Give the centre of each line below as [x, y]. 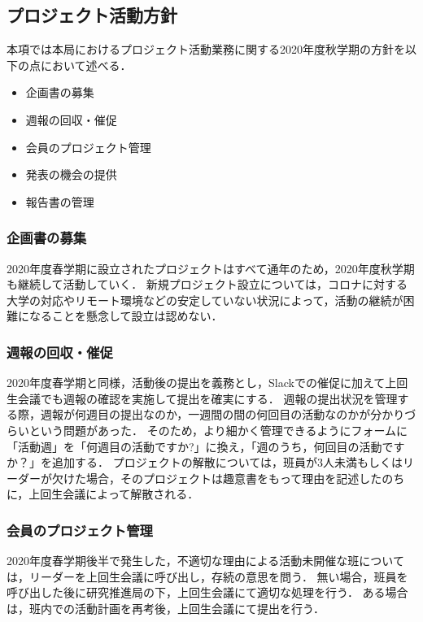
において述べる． [86, 65]
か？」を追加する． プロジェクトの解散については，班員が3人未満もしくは [205, 462]
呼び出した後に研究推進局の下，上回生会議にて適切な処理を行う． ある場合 [207, 592]
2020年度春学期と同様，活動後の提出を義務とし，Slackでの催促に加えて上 [202, 383]
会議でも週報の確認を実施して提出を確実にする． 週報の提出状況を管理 [207, 398]
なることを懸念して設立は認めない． [126, 316]
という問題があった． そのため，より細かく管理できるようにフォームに [218, 430]
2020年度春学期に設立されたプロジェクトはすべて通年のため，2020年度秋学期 [211, 268]
